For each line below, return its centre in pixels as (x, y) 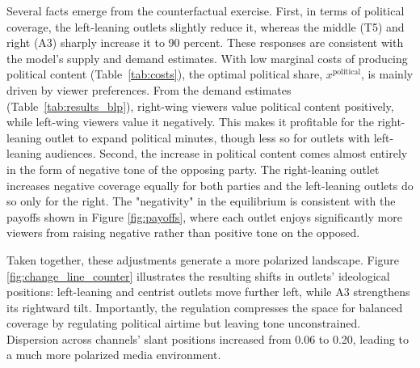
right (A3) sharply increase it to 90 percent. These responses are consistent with (205, 42)
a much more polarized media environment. (114, 355)
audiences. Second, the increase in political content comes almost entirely (227, 153)
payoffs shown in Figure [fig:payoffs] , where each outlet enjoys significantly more (204, 216)
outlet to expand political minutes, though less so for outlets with (208, 137)
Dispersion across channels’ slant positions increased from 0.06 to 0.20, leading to (208, 338)
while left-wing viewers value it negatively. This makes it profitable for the (190, 122)
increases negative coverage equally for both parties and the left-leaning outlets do (210, 185)
